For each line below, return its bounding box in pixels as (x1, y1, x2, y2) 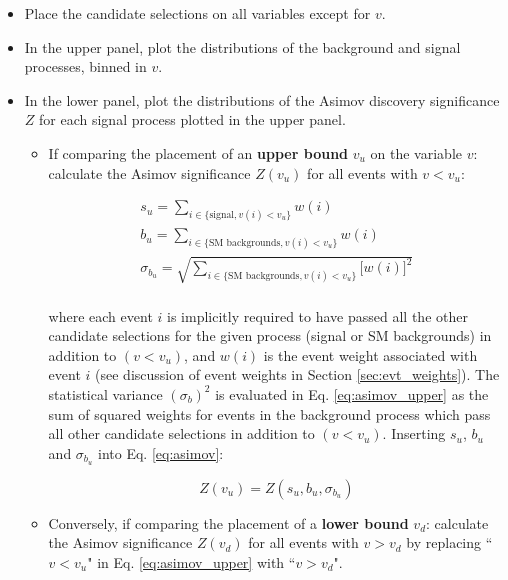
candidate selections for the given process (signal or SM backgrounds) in (48, 325, 492, 346)
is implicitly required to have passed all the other (167, 305, 468, 326)
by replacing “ (406, 532, 493, 553)
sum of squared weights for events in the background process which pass (48, 403, 491, 424)
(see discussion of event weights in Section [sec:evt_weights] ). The (95, 364, 500, 385)
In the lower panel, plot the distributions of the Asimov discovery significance (24, 89, 500, 110)
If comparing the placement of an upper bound (48, 142, 349, 163)
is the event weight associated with (263, 344, 478, 365)
